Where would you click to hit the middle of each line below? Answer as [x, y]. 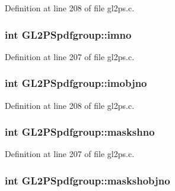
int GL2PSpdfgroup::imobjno [76, 83]
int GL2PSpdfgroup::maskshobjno [87, 180]
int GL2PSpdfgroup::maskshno [80, 132]
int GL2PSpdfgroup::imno [68, 34]
